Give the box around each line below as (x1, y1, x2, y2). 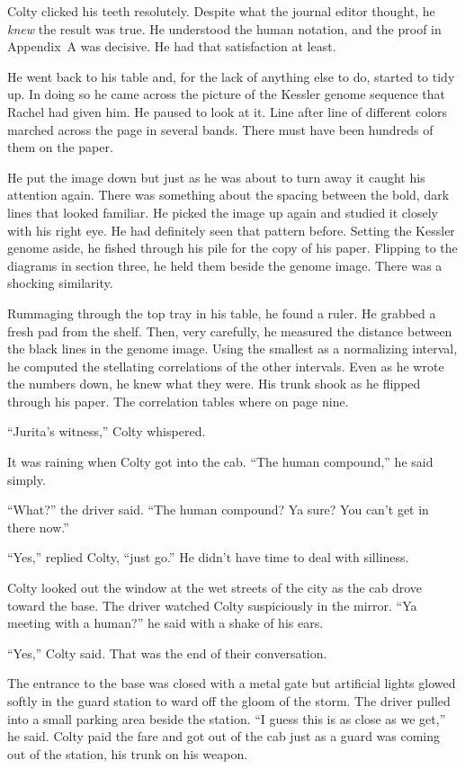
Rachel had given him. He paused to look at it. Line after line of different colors (7, 102, 448, 121)
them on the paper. (7, 138, 113, 156)
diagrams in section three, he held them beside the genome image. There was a (7, 255, 443, 274)
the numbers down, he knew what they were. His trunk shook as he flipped (7, 374, 421, 393)
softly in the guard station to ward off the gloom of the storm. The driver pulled (7, 692, 451, 710)
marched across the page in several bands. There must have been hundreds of (7, 120, 434, 139)
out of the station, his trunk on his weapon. (7, 744, 248, 763)
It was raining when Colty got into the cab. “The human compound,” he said (7, 452, 434, 471)
